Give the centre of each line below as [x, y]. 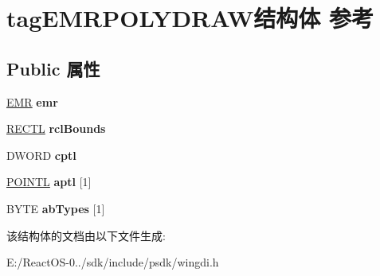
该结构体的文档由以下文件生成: [86, 235]
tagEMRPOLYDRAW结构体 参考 [190, 18]
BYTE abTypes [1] [56, 208]
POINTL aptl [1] [49, 182]
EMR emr [32, 101]
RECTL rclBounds [56, 128]
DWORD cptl [41, 155]
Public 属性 [53, 68]
